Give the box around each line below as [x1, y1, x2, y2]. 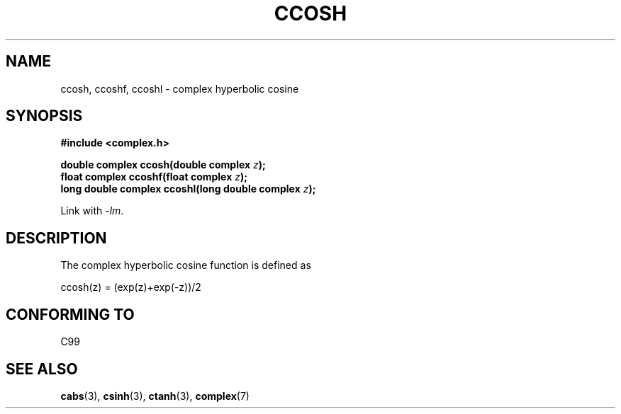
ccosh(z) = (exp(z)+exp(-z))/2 [60, 281, 201, 294]
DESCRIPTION [6, 229, 107, 247]
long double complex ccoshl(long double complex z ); [60, 183, 316, 195]
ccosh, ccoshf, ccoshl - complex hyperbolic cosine [60, 82, 299, 95]
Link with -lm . [60, 205, 124, 217]
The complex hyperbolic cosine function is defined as [60, 259, 311, 272]
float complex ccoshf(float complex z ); [60, 171, 248, 183]
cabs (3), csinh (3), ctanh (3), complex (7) [60, 389, 250, 402]
